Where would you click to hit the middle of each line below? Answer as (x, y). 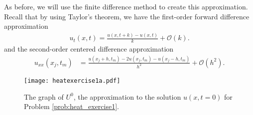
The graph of (44, 96)
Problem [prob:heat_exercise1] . (71, 106)
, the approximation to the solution (127, 96)
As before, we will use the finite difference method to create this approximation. (126, 6)
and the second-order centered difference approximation (89, 48)
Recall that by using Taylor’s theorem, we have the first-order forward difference (127, 16)
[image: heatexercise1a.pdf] (72, 81)
